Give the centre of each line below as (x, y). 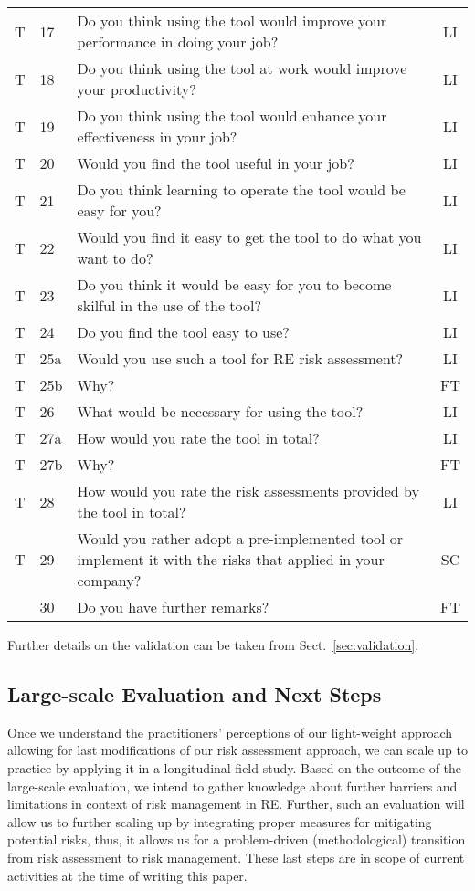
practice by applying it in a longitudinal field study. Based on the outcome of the (235, 767)
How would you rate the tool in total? (198, 438)
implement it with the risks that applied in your (231, 559)
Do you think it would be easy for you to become (234, 284)
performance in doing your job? (178, 42)
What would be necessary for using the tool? (220, 411)
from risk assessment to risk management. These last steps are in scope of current (236, 857)
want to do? (115, 258)
